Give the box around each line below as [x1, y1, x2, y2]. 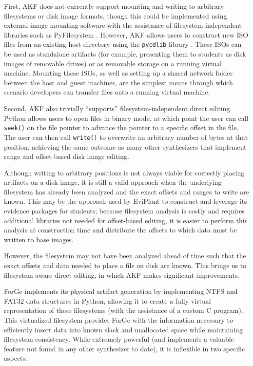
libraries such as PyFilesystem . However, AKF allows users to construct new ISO [4, 29, 249, 39]
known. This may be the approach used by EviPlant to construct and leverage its [4, 196, 247, 206]
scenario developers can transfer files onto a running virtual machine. [4, 87, 210, 97]
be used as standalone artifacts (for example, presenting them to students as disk [4, 49, 246, 59]
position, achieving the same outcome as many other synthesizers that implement [4, 141, 247, 152]
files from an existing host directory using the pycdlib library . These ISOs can [4, 39, 242, 49]
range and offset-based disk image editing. [4, 151, 129, 161]
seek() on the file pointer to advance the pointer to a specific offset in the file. [4, 122, 239, 133]
